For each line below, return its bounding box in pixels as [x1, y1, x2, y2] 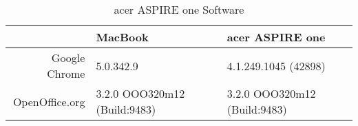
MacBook [96, 29, 149, 45]
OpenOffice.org [12, 93, 85, 109]
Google [51, 50, 85, 65]
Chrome [47, 65, 85, 81]
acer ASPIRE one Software [114, 1, 244, 17]
